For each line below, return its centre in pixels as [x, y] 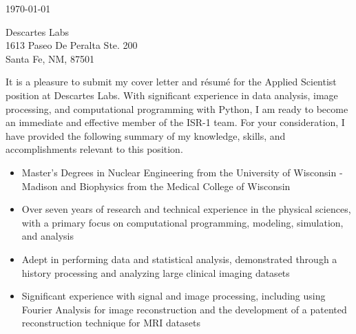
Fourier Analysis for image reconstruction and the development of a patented [184, 309]
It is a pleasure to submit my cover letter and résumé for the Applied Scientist [171, 82]
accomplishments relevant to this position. [94, 149]
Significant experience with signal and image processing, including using [174, 296]
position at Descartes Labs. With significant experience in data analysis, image [172, 95]
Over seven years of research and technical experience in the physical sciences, [186, 209]
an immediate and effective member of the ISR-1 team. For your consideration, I [175, 122]
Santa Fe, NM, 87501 [50, 58]
